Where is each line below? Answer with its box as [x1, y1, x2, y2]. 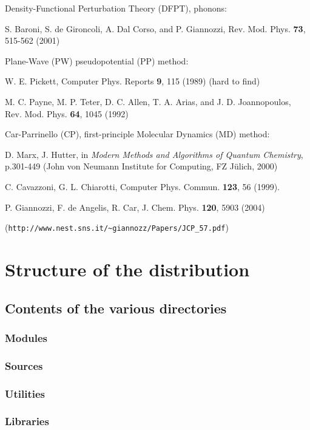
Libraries [5, 414, 49, 429]
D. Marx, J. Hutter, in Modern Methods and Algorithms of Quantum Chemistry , [5, 148, 303, 160]
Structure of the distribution [5, 256, 250, 281]
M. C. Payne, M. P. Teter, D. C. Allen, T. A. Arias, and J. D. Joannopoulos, [5, 95, 291, 107]
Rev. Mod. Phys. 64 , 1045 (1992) [5, 107, 129, 120]
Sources [5, 358, 43, 373]
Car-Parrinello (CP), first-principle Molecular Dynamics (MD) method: [5, 128, 270, 140]
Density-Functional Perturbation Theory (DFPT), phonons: [5, 2, 227, 14]
